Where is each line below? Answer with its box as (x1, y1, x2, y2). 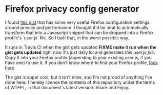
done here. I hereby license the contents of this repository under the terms (5, 79, 155, 85)
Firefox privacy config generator (5, 3, 140, 15)
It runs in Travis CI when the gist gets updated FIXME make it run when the (5, 44, 157, 50)
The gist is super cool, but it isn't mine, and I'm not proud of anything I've (5, 74, 152, 80)
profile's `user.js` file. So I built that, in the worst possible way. (5, 35, 130, 41)
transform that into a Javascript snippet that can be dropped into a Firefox (5, 30, 154, 35)
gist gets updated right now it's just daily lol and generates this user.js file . (5, 49, 155, 55)
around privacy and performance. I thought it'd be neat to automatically (5, 24, 149, 30)
